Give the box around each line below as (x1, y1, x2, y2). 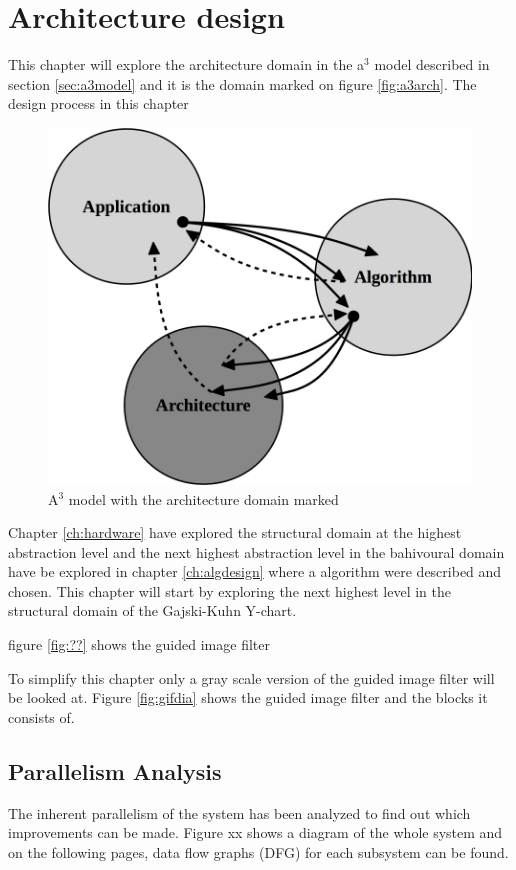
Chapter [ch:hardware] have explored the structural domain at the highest (8, 522, 462, 543)
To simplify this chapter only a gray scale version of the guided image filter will (8, 667, 495, 688)
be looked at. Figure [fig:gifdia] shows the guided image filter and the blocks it (8, 687, 488, 708)
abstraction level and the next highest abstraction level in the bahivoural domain (8, 541, 505, 562)
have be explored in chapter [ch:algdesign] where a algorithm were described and (8, 561, 502, 582)
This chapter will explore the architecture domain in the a (8, 54, 365, 75)
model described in (374, 54, 490, 75)
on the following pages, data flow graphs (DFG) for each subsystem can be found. (8, 841, 509, 862)
